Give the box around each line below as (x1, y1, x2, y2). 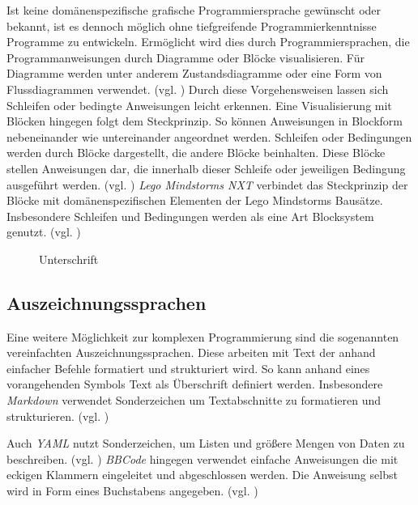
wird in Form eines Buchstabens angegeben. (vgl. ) (6, 482, 258, 499)
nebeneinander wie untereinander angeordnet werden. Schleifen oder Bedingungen (6, 128, 412, 145)
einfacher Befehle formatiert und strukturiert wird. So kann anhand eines (6, 359, 370, 376)
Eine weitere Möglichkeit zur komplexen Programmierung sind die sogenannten (6, 328, 399, 345)
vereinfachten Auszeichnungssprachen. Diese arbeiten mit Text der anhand (6, 344, 376, 361)
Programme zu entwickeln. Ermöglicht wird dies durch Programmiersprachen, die (6, 33, 410, 50)
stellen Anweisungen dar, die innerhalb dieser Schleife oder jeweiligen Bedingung (6, 159, 406, 176)
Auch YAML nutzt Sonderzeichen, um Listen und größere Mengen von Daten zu (6, 435, 405, 452)
